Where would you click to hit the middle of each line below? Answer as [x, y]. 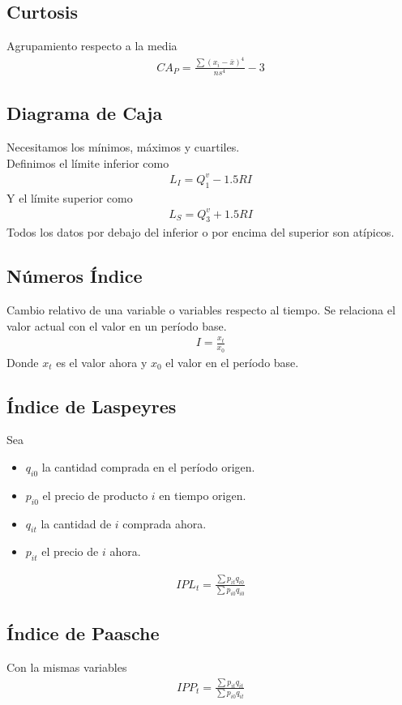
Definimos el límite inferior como [88, 162]
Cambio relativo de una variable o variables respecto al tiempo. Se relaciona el [201, 310]
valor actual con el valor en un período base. [117, 325]
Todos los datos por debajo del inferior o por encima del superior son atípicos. [201, 232]
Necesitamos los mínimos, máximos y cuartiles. [123, 147]
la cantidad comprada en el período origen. [148, 467]
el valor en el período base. [232, 362]
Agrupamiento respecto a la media [92, 46]
